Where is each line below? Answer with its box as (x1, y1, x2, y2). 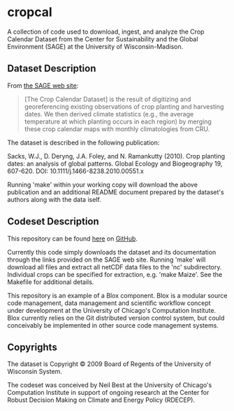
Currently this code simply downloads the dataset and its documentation (7, 248, 217, 256)
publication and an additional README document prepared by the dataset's (7, 187, 225, 196)
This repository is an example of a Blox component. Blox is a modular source (7, 291, 228, 299)
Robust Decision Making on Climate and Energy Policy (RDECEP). (7, 396, 196, 404)
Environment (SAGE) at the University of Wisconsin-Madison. (7, 42, 184, 50)
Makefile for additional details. (7, 278, 94, 286)
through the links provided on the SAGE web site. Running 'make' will (7, 255, 206, 264)
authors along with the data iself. (7, 195, 101, 203)
